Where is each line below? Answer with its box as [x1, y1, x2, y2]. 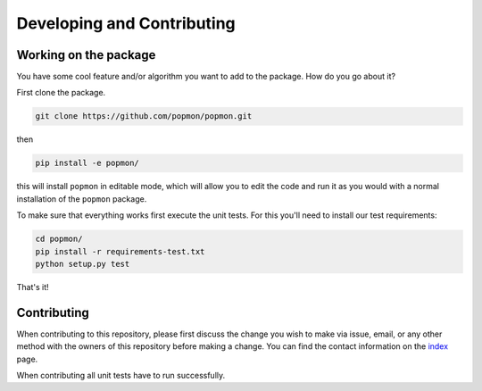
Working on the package [16, 47, 156, 62]
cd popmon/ [35, 234, 83, 245]
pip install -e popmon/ [35, 158, 140, 169]
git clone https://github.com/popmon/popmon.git [35, 112, 253, 121]
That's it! [16, 281, 49, 292]
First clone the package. [16, 87, 106, 98]
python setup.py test [35, 259, 130, 269]
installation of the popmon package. [16, 193, 147, 204]
